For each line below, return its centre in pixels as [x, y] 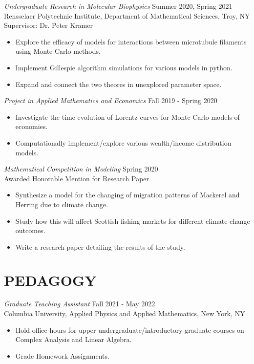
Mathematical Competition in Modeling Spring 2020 [81, 169]
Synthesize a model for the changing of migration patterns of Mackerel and [127, 195]
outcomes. [30, 230]
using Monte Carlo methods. [58, 51]
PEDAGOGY [50, 280]
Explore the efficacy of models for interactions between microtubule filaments [131, 41]
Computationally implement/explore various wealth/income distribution [123, 142]
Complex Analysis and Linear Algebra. [74, 339]
